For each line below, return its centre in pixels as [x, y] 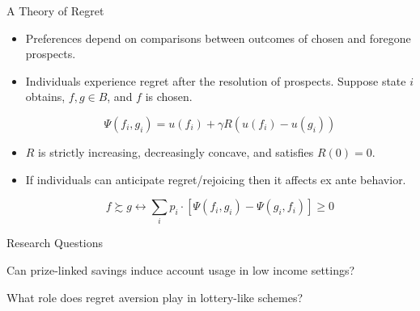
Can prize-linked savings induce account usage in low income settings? [181, 270]
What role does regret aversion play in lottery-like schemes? [155, 297]
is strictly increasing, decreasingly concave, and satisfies [176, 151]
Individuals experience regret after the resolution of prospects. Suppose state [216, 80]
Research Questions [55, 243]
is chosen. [169, 97]
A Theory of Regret [55, 11]
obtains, [45, 97]
